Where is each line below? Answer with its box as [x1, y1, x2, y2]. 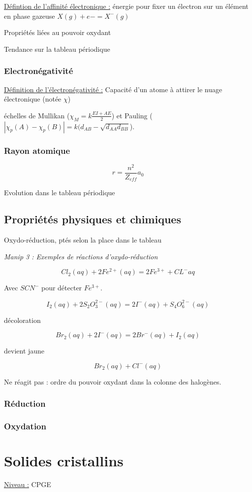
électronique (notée [4, 94, 62, 104]
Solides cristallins [4, 451, 124, 471]
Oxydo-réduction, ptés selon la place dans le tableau [4, 235, 161, 245]
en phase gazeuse [4, 10, 55, 21]
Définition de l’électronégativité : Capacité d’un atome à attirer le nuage [4, 84, 222, 94]
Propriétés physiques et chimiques [4, 211, 181, 227]
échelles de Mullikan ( [4, 110, 70, 120]
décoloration [4, 315, 41, 325]
